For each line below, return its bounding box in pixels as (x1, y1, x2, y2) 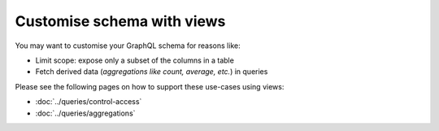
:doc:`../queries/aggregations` (35, 108, 136, 118)
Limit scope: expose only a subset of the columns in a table (35, 55, 235, 65)
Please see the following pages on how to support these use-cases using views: (15, 81, 285, 91)
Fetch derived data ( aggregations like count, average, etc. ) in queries (35, 67, 268, 76)
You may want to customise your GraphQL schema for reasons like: (15, 41, 241, 50)
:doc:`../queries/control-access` (35, 97, 142, 107)
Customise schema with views (15, 12, 226, 30)
